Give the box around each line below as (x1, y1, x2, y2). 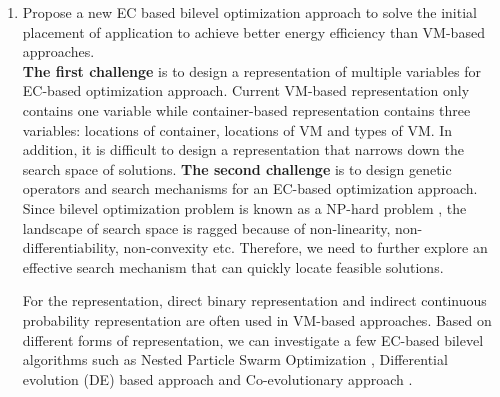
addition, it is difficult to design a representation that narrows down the (22, 139, 464, 160)
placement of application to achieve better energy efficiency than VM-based (22, 21, 485, 42)
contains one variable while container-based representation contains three (22, 99, 471, 120)
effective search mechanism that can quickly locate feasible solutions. (22, 256, 444, 277)
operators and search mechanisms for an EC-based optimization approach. (22, 178, 478, 199)
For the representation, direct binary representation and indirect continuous (22, 290, 487, 311)
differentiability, (22, 237, 119, 258)
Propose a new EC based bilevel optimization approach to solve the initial (22, 2, 477, 22)
